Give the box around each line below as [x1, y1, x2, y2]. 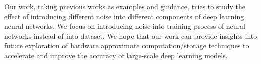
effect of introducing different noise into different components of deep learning [4, 11, 244, 21]
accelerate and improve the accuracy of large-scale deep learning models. [4, 50, 228, 60]
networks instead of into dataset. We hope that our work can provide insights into [4, 30, 257, 41]
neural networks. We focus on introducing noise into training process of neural [4, 21, 245, 31]
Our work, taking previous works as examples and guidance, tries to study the [4, 1, 245, 11]
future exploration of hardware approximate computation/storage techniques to [4, 40, 249, 51]
